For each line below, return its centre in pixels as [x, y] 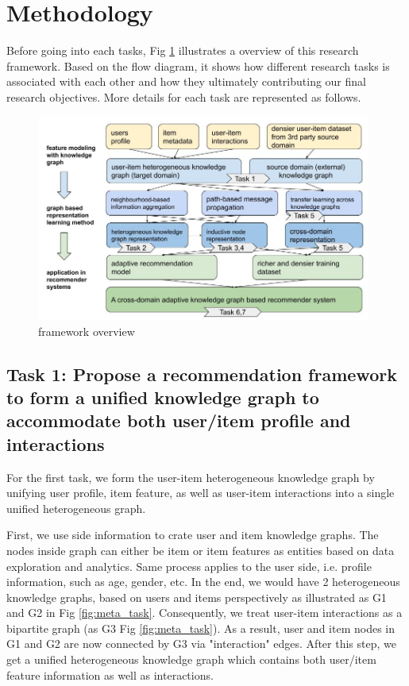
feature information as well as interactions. [110, 674]
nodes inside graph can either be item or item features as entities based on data [201, 550]
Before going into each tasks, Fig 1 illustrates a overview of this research [183, 50]
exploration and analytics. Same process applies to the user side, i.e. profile [189, 566]
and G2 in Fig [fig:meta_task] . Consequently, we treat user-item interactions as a [204, 613]
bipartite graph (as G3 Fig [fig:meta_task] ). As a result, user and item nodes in [201, 628]
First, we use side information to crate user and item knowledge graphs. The [193, 535]
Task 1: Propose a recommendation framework [202, 374]
